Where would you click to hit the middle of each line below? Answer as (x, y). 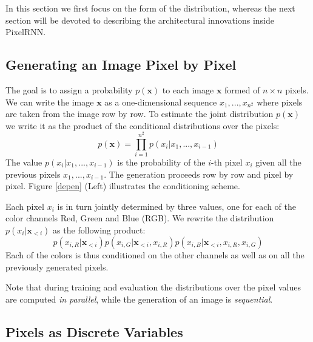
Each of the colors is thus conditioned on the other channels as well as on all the (155, 255)
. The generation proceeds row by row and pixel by (199, 174)
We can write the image (50, 102)
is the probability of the (161, 162)
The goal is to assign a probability (69, 89)
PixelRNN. (26, 32)
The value (24, 162)
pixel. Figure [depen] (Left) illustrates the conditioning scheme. (123, 186)
